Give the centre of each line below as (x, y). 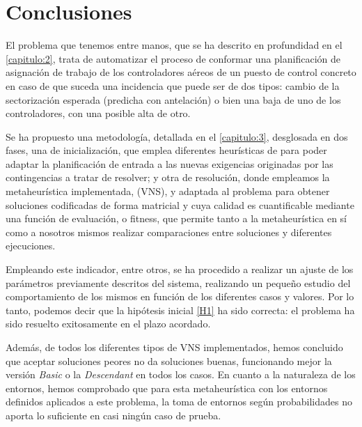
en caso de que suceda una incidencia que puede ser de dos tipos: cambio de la (173, 85)
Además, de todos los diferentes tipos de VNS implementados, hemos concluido (174, 347)
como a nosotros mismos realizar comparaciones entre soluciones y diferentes (169, 232)
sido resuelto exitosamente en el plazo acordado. (108, 324)
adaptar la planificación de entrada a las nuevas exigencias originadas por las (170, 163)
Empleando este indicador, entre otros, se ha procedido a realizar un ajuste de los (180, 269)
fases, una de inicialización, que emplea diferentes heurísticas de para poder (166, 150)
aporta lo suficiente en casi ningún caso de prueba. (113, 415)
